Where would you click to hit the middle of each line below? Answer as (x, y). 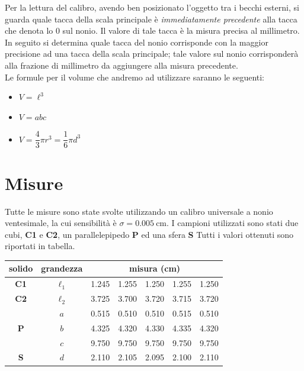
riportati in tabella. (40, 246)
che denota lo (29, 30)
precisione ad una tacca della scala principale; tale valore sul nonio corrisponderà (152, 54)
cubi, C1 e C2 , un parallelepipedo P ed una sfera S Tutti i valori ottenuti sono (149, 234)
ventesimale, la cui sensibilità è (61, 223)
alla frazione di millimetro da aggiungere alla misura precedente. (121, 65)
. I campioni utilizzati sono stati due (233, 223)
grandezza (62, 268)
